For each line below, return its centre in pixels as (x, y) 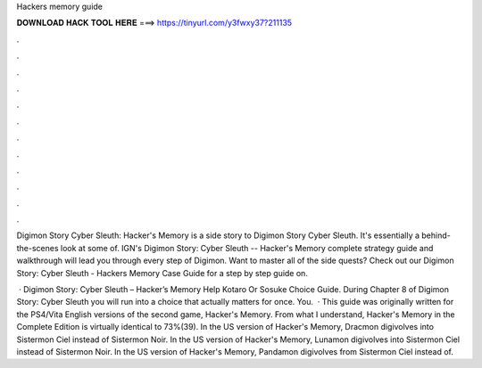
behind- (436, 235)
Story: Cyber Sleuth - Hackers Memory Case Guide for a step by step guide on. (162, 273)
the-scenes (37, 248)
